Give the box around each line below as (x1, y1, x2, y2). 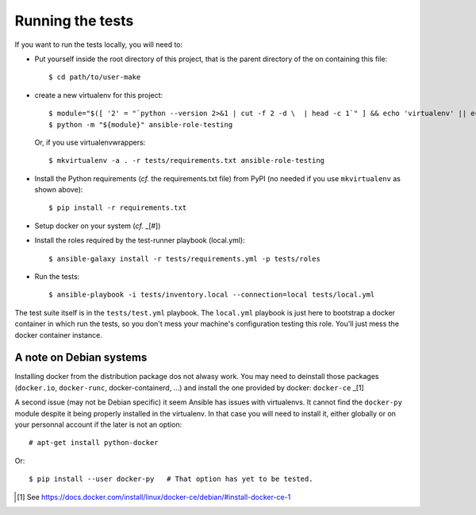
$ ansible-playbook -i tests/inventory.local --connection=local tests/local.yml (48, 290, 375, 300)
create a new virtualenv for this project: (34, 90, 163, 99)
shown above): (34, 185, 83, 195)
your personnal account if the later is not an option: (14, 420, 182, 429)
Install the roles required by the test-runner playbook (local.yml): (34, 235, 245, 246)
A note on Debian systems (14, 350, 148, 365)
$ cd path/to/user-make (48, 72, 141, 82)
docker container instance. (14, 330, 102, 339)
